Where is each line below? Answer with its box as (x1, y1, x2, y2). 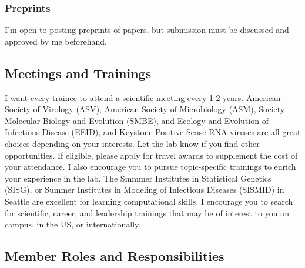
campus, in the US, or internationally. (5, 218, 141, 230)
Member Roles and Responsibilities (5, 247, 224, 265)
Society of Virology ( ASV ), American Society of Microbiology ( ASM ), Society (5, 103, 285, 115)
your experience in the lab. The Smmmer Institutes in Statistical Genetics (5, 172, 272, 184)
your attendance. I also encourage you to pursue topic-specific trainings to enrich (5, 160, 296, 173)
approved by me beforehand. (5, 35, 107, 47)
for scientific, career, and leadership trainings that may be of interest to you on (5, 206, 289, 219)
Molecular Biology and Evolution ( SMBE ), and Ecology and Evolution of (5, 114, 269, 126)
